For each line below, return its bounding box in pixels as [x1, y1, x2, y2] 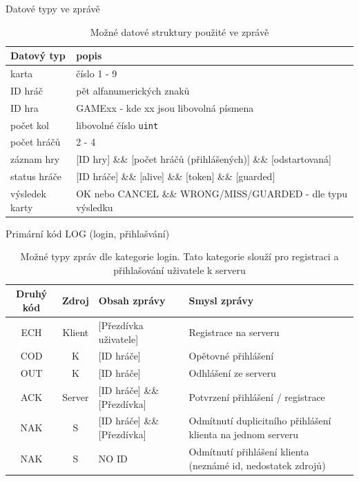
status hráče [10, 169, 62, 184]
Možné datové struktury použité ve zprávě [90, 24, 269, 39]
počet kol [10, 117, 49, 132]
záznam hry [10, 152, 60, 166]
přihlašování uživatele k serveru [113, 262, 246, 277]
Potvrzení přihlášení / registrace [188, 389, 325, 404]
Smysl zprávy [188, 293, 254, 308]
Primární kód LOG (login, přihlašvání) [6, 226, 170, 240]
